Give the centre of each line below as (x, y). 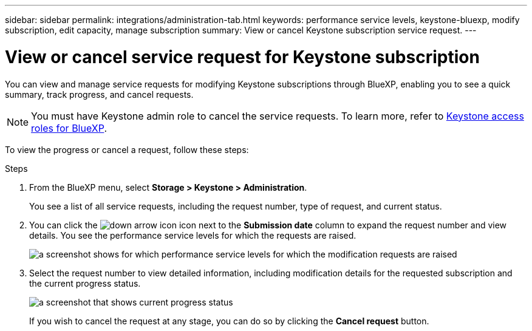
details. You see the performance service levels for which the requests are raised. (193, 235)
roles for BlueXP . (69, 128)
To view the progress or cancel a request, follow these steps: (127, 149)
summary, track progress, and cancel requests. (99, 94)
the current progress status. (85, 283)
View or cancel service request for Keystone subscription (242, 57)
